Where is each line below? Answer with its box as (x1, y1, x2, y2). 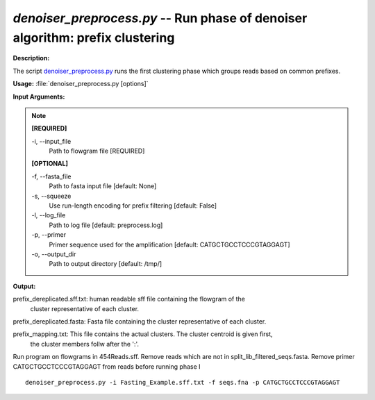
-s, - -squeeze (31, 192, 72, 200)
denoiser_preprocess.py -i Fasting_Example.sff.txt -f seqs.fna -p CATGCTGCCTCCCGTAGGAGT (25, 378, 340, 386)
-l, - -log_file (31, 211, 66, 219)
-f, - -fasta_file (31, 172, 72, 181)
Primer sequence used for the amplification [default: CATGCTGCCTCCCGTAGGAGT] (49, 240, 291, 249)
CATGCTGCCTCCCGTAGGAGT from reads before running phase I (12, 362, 201, 371)
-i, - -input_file (31, 137, 72, 145)
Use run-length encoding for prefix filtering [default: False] (49, 201, 217, 210)
